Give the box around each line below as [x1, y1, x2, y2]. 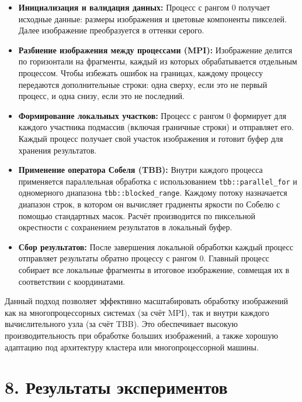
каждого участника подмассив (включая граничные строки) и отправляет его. [18, 121, 294, 133]
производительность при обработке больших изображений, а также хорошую [5, 329, 279, 341]
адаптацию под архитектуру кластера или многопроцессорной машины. [5, 340, 259, 353]
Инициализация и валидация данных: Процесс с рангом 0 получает [18, 1, 270, 13]
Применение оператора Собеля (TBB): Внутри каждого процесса [18, 163, 263, 176]
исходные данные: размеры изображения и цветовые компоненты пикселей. [18, 12, 287, 25]
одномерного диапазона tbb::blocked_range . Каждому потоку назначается [18, 186, 287, 199]
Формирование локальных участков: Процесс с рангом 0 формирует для [18, 109, 286, 121]
